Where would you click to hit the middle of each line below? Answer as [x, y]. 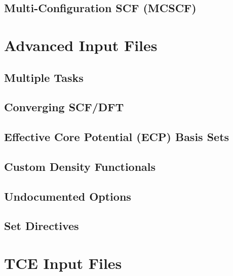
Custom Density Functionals [80, 166]
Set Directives [42, 226]
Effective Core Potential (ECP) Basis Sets [117, 137]
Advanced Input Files [81, 45]
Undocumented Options [68, 196]
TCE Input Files [63, 263]
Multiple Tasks [44, 77]
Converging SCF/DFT [64, 107]
